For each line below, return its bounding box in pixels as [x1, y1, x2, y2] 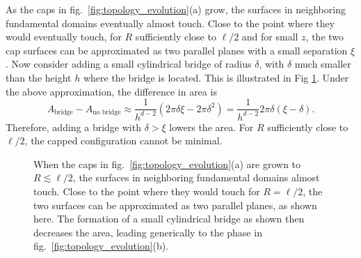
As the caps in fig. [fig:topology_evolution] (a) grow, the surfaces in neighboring [6, 2, 346, 16]
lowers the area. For [169, 119, 254, 134]
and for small [241, 29, 298, 44]
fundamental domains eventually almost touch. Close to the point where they [6, 15, 335, 30]
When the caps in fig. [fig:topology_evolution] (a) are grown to [33, 156, 301, 171]
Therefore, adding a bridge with [6, 119, 141, 134]
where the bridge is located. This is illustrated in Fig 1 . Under [83, 70, 349, 84]
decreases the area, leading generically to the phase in [33, 225, 262, 239]
